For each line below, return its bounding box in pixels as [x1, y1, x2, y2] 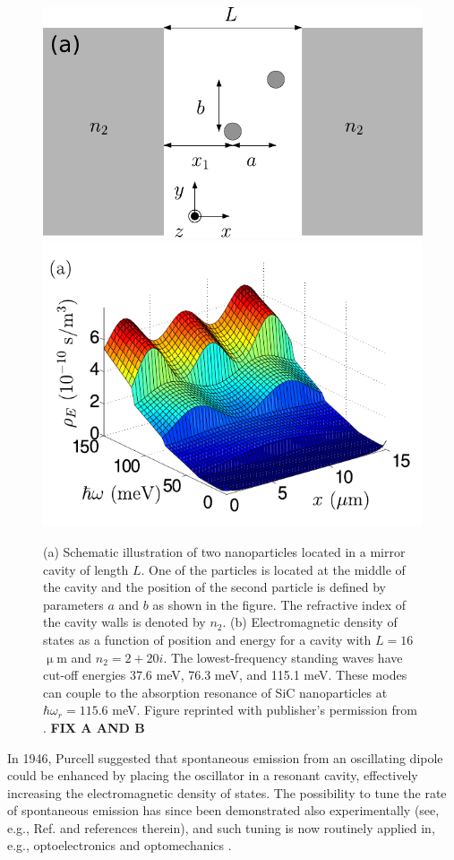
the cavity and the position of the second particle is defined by [43, 578, 386, 596]
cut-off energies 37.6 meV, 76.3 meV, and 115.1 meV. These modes [43, 665, 407, 684]
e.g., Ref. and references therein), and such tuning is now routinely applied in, [7, 818, 435, 837]
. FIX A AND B [43, 717, 145, 736]
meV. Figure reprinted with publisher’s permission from [112, 700, 417, 719]
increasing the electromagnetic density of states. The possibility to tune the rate [7, 783, 447, 802]
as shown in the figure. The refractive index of [152, 595, 407, 613]
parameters [43, 595, 104, 613]
